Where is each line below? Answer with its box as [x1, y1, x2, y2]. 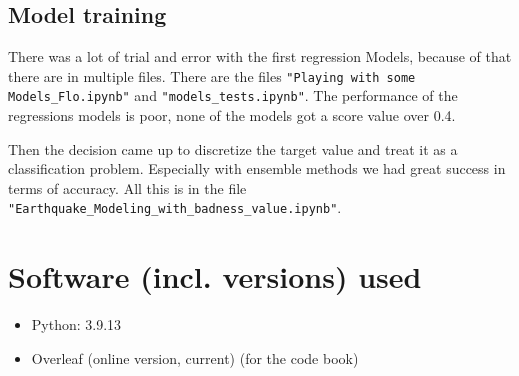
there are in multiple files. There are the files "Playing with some [8, 65, 416, 86]
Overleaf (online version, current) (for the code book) [31, 347, 359, 368]
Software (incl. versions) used [8, 256, 422, 297]
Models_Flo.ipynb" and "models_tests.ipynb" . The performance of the [8, 85, 458, 106]
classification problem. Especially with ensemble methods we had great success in [8, 158, 506, 179]
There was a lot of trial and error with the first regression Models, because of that [8, 46, 512, 67]
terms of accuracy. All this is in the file [8, 177, 247, 198]
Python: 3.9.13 [31, 314, 122, 335]
